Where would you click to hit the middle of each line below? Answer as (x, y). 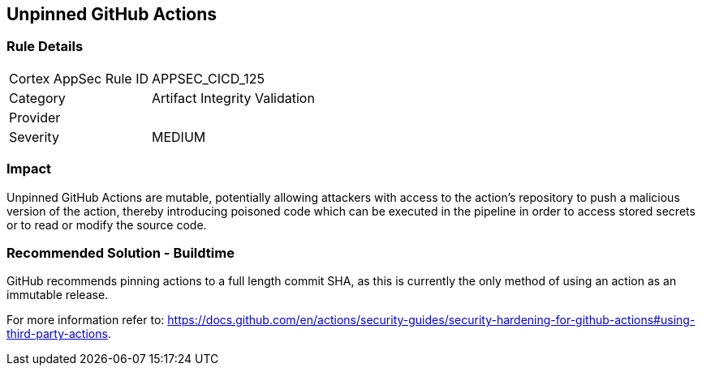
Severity (34, 137)
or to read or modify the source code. (107, 224)
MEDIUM (179, 137)
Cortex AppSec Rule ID (79, 78)
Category (37, 98)
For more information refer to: (86, 320)
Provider (35, 117)
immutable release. (58, 295)
